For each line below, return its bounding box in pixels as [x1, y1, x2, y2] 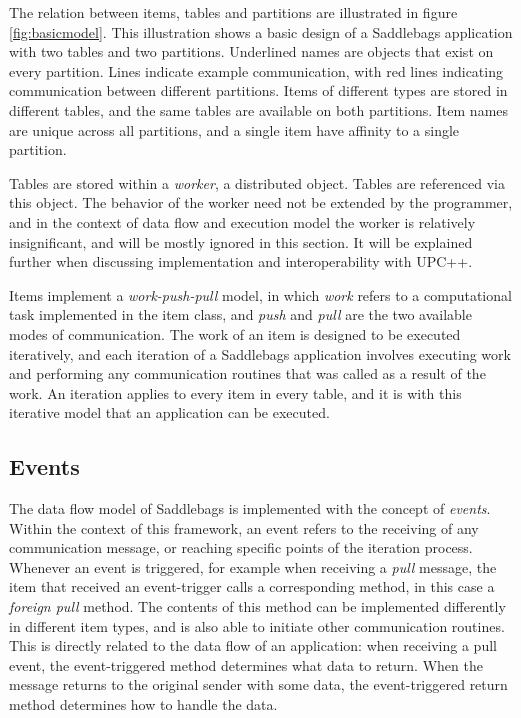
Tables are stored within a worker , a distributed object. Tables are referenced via [9, 172, 505, 193]
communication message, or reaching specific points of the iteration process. [9, 537, 473, 558]
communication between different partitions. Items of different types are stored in [9, 80, 508, 101]
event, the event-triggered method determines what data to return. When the [9, 654, 483, 675]
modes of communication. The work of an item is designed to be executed [9, 323, 461, 344]
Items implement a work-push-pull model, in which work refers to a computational [9, 284, 512, 305]
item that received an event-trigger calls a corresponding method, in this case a [9, 576, 495, 597]
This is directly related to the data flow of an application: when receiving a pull [9, 635, 497, 656]
